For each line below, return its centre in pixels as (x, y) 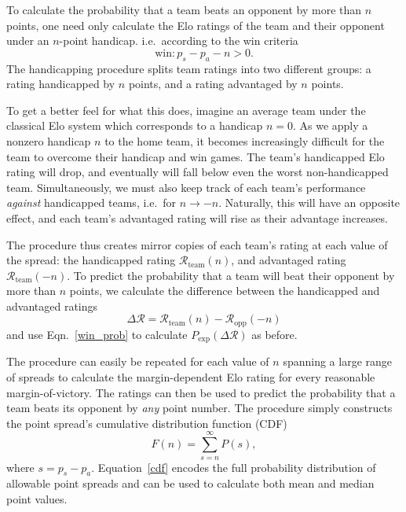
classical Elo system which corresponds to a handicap (135, 125)
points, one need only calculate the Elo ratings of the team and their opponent (196, 25)
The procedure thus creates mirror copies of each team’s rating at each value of (197, 244)
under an (28, 41)
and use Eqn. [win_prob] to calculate (97, 334)
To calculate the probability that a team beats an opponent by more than (184, 9)
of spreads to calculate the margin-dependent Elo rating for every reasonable (191, 376)
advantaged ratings (52, 306)
